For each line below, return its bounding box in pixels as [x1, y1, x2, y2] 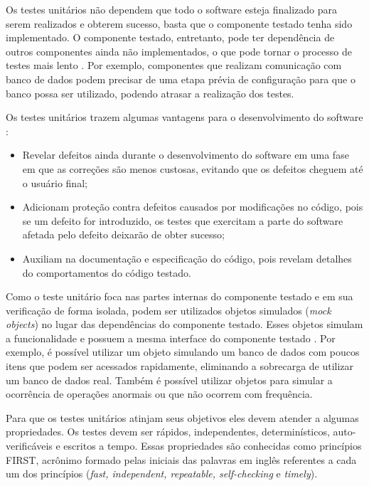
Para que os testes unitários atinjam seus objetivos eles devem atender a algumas [6, 410, 359, 425]
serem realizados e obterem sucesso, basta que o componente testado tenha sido [6, 16, 353, 31]
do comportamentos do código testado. [22, 265, 191, 280]
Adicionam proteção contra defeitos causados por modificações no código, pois [22, 199, 363, 214]
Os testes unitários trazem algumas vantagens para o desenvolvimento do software [6, 110, 363, 125]
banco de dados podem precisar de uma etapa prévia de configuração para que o [6, 71, 355, 86]
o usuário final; [22, 175, 87, 190]
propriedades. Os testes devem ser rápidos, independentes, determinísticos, [6, 424, 330, 439]
